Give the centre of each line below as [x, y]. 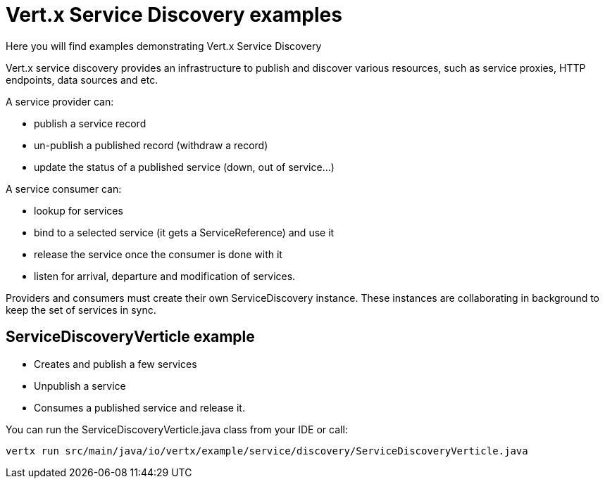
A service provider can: [60, 101]
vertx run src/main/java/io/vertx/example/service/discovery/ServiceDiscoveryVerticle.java [267, 451]
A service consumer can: [64, 189]
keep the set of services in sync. [81, 310]
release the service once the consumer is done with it [158, 254]
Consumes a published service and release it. [139, 407]
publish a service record [90, 123]
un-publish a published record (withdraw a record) [151, 145]
